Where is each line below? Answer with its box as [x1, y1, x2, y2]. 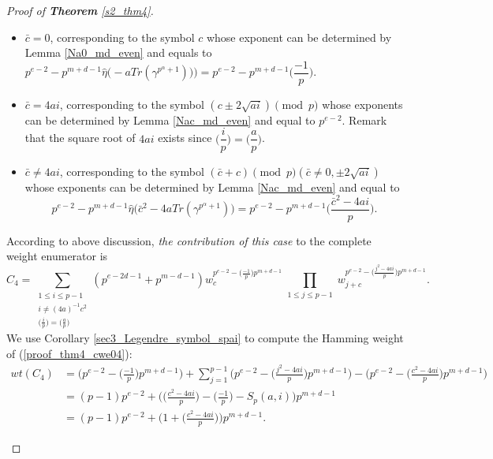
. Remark [342, 111, 387, 128]
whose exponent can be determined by [206, 28, 392, 45]
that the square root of [24, 129, 136, 146]
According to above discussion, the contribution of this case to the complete [6, 232, 372, 248]
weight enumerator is [6, 248, 108, 264]
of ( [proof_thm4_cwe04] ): [6, 345, 133, 361]
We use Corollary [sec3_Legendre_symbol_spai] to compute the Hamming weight [6, 330, 404, 346]
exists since [158, 129, 212, 146]
